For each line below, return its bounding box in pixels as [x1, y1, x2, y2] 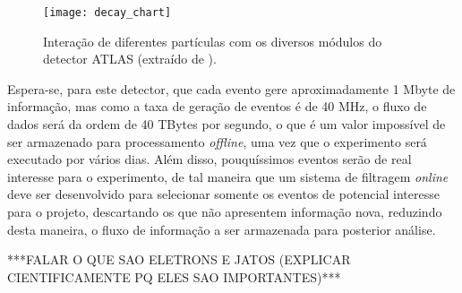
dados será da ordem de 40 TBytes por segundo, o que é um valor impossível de [7, 115, 446, 134]
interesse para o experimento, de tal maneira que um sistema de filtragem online [7, 167, 449, 185]
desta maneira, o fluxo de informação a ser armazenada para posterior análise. [7, 220, 436, 238]
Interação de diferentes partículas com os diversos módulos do [43, 31, 382, 50]
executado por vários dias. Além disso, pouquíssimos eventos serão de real [7, 150, 412, 168]
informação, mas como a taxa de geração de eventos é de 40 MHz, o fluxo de [7, 97, 427, 116]
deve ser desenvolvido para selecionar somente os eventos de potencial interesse [7, 185, 440, 203]
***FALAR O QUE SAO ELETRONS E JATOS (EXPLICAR [7, 250, 351, 269]
